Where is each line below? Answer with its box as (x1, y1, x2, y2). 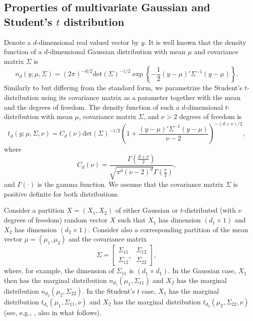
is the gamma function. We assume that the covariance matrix (37, 179, 224, 189)
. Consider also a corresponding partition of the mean (88, 224, 248, 234)
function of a (4, 46, 42, 57)
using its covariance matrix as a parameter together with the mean (41, 92, 241, 102)
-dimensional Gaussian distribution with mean (47, 46, 186, 57)
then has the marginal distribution (4, 275, 107, 285)
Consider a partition (4, 205, 64, 215)
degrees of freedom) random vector (4, 215, 108, 225)
